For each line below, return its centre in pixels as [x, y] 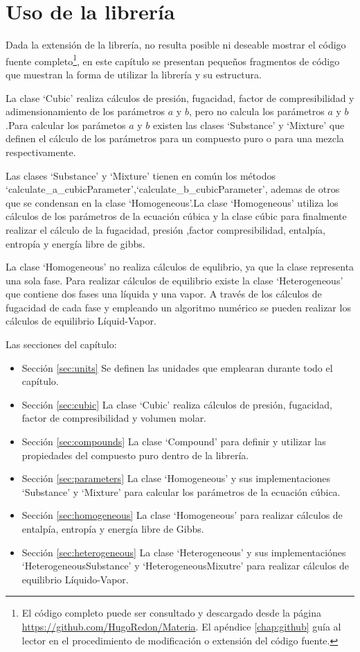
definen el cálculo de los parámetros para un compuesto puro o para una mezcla [175, 138]
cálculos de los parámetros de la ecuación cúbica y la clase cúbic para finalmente [176, 216]
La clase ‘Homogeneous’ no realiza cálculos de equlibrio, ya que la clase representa [180, 267]
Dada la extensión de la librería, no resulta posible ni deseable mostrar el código [176, 45]
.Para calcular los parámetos [66, 125]
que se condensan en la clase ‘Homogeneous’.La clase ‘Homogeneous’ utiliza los [172, 202]
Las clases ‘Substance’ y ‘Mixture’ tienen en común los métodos [141, 175]
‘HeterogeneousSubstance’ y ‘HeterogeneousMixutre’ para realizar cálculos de [186, 566]
